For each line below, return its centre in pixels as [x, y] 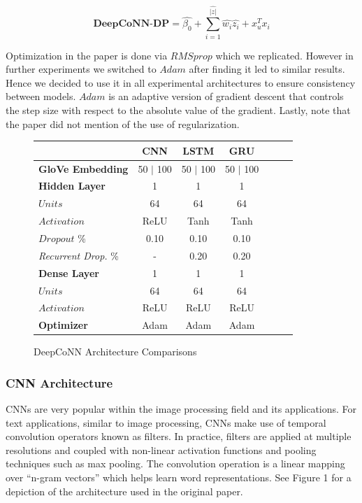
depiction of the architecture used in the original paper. [124, 491]
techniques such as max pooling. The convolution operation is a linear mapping [175, 463]
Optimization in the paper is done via [87, 55]
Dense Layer [69, 272]
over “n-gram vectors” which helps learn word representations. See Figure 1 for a [179, 477]
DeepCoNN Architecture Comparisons [115, 352]
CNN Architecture [59, 382]
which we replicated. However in [284, 55]
